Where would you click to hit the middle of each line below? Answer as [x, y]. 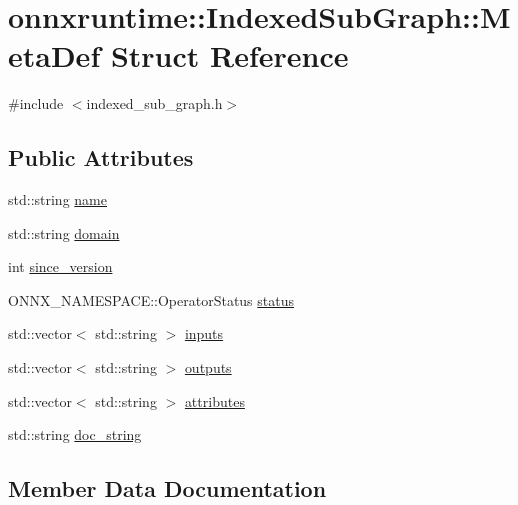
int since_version [60, 266]
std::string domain [64, 232]
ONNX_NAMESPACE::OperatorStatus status [151, 299]
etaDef [54, 55]
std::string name [57, 199]
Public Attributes [101, 157]
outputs [208, 367]
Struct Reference [229, 55]
